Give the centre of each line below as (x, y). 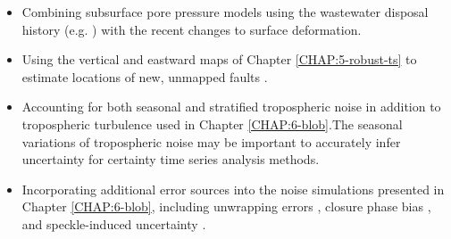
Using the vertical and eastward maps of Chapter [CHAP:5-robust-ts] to (219, 59)
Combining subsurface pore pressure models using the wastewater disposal (225, 12)
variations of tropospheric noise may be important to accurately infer (211, 141)
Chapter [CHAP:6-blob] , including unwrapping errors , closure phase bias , (226, 206)
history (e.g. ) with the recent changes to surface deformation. (192, 29)
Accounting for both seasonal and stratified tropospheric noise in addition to (231, 107)
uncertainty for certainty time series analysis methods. (171, 159)
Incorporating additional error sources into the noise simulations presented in (233, 189)
